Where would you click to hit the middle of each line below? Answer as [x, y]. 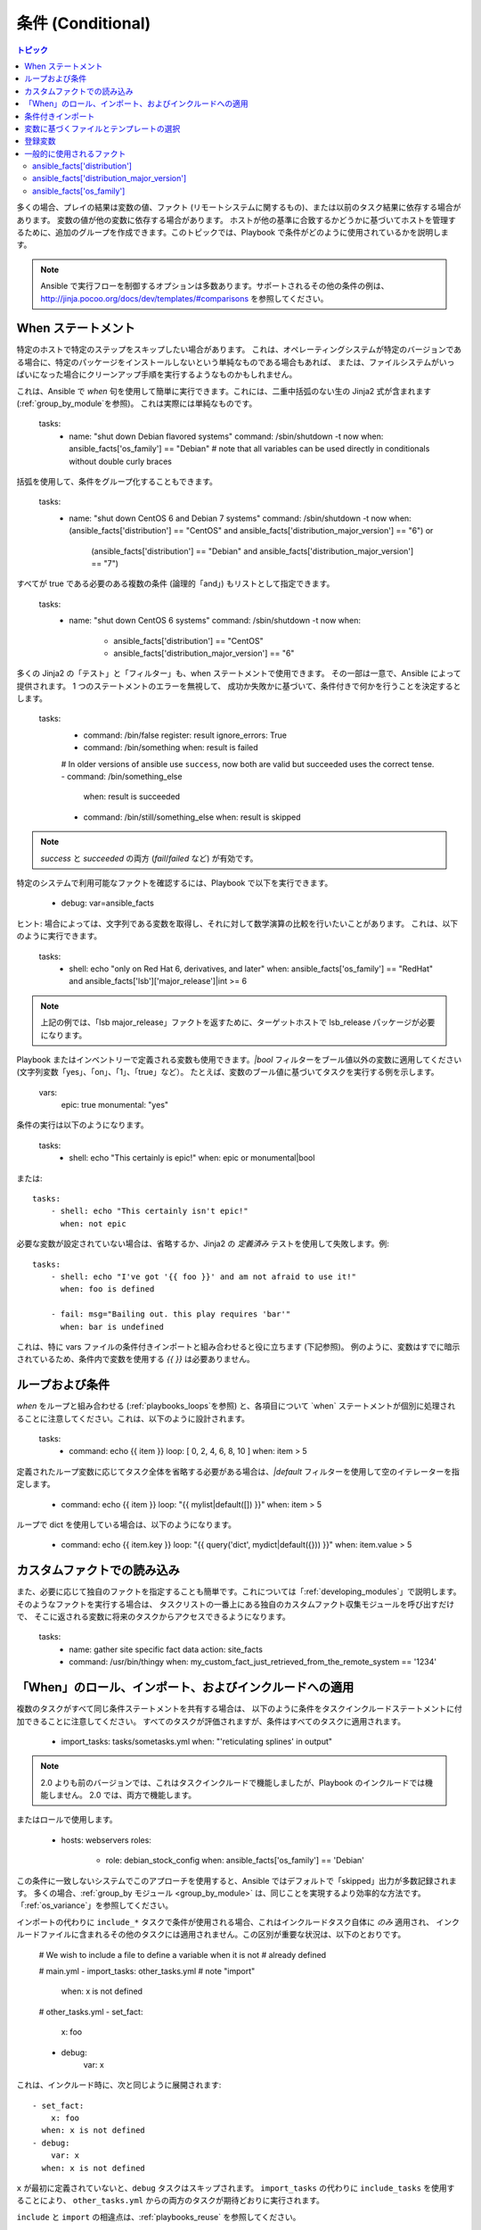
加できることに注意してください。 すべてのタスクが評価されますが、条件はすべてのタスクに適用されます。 [211, 1721]
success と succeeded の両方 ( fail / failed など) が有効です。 [149, 858]
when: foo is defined [107, 1289]
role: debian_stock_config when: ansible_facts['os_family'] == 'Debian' [235, 1861]
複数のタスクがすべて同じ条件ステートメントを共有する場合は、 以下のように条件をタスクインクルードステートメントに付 [239, 1709]
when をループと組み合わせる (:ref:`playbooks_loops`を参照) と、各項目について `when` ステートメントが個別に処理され [236, 1406]
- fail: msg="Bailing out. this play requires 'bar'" [171, 1314]
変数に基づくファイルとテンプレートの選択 [102, 128]
